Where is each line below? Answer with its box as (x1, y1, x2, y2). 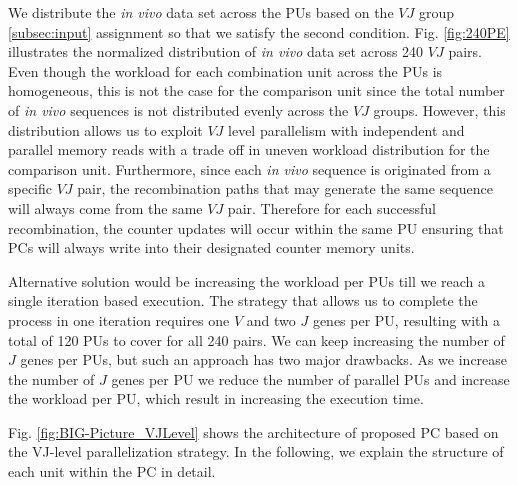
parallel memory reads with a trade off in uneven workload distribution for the (8, 139, 490, 160)
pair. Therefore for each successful (227, 197, 436, 218)
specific (8, 178, 53, 199)
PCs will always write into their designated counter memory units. (8, 237, 415, 258)
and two (246, 309, 296, 330)
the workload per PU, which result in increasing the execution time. (8, 388, 424, 409)
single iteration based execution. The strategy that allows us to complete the (8, 290, 478, 311)
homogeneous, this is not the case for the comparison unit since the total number (8, 80, 505, 101)
